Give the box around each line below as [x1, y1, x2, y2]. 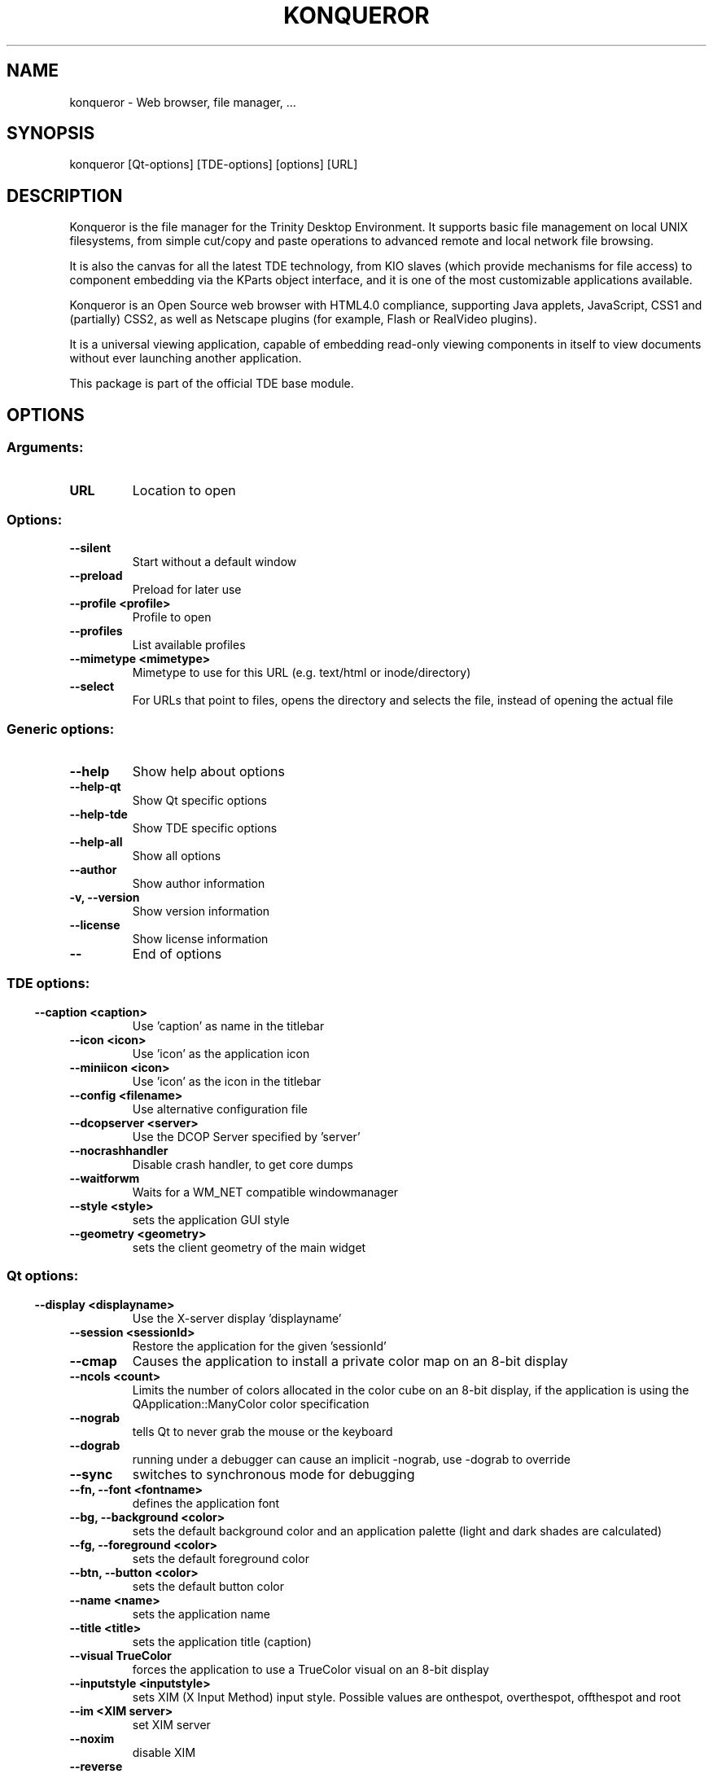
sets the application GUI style [132, 1212, 290, 1227]
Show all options [132, 849, 221, 863]
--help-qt [69, 779, 121, 793]
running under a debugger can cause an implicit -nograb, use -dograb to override [132, 1451, 571, 1466]
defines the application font [132, 1495, 280, 1510]
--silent [69, 541, 112, 555]
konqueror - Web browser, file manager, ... [69, 94, 296, 109]
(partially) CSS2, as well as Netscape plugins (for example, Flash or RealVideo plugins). [69, 312, 537, 327]
